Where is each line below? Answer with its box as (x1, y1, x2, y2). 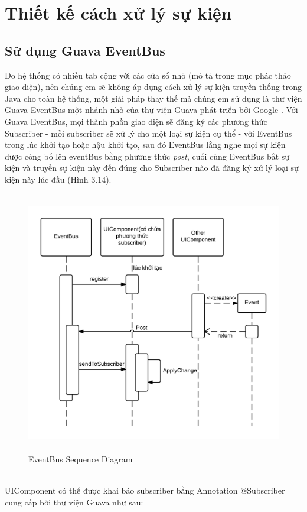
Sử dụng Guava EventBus (5, 41, 165, 59)
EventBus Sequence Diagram (28, 452, 133, 465)
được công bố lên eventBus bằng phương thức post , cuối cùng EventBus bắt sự (5, 150, 290, 162)
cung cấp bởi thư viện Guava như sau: (5, 495, 143, 508)
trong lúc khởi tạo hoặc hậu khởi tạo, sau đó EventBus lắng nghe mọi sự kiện (5, 138, 286, 151)
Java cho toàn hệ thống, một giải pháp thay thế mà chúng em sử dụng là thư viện (5, 92, 302, 104)
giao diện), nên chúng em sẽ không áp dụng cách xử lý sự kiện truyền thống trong (5, 80, 302, 93)
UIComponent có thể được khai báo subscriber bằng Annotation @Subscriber (5, 484, 285, 496)
